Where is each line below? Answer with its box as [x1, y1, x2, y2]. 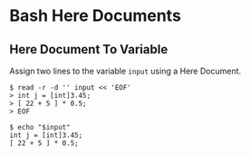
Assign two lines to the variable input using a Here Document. [9, 65, 242, 76]
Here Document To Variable [9, 42, 168, 57]
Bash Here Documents [9, 5, 181, 26]
